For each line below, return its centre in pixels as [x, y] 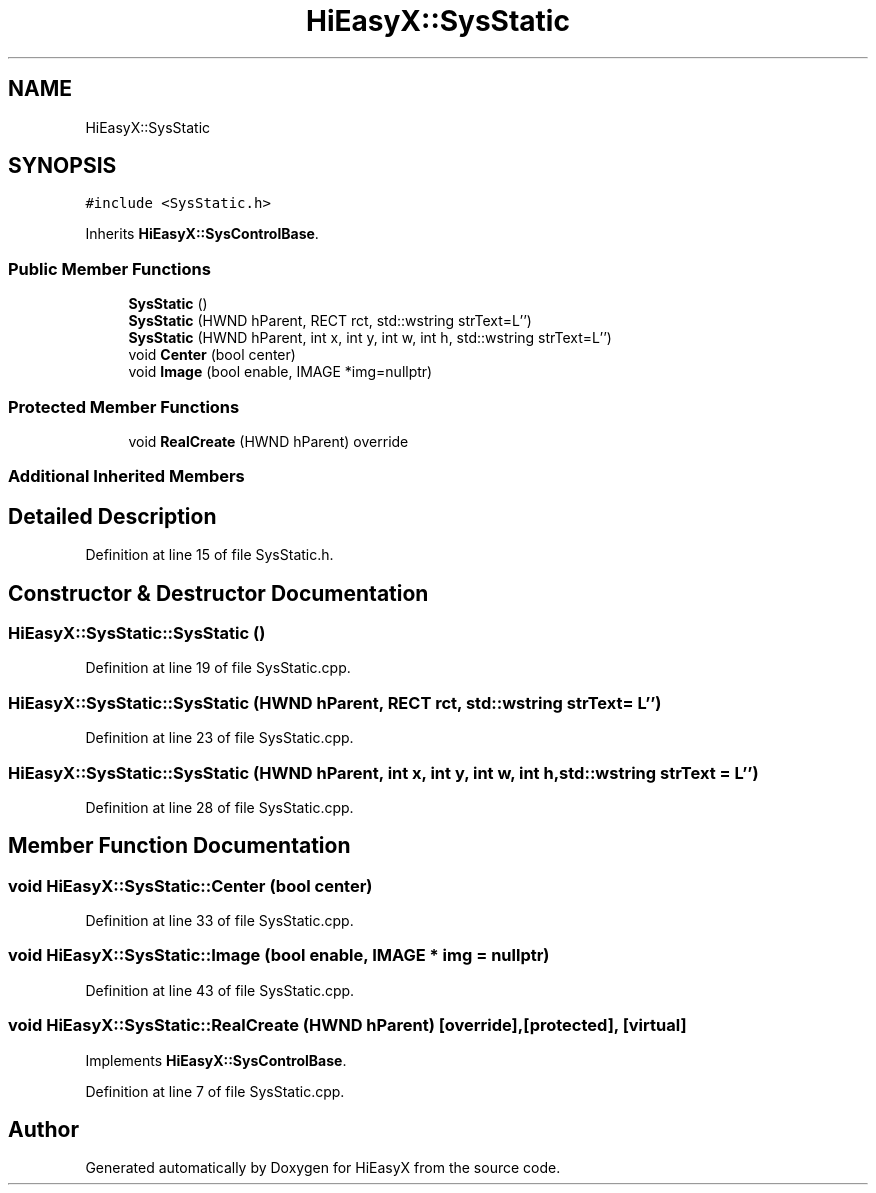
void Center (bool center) [212, 355]
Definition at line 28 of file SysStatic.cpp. [219, 807]
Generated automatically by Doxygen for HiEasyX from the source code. [323, 1168]
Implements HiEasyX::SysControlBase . [216, 1060]
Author [43, 1130]
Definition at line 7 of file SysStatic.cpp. [215, 1091]
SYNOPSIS [62, 166]
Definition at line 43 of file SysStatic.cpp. [220, 990]
